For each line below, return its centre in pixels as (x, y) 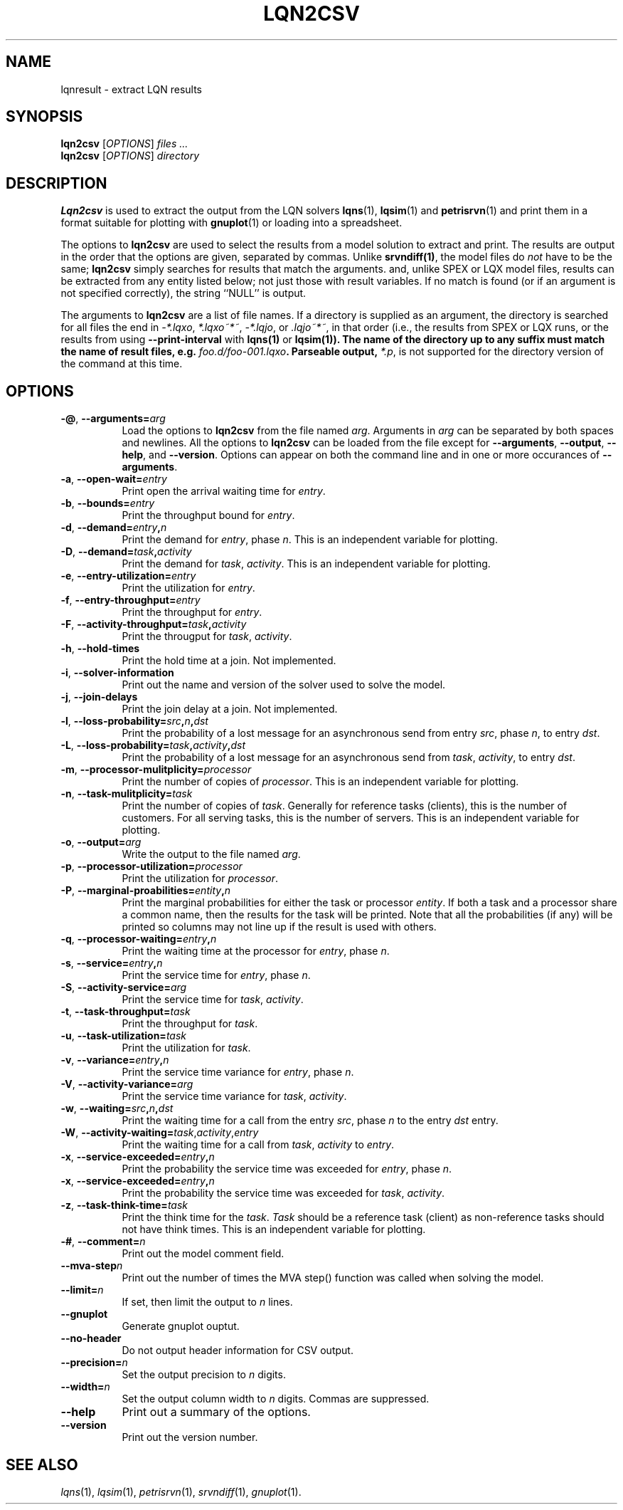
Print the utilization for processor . (200, 879)
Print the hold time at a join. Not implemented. (229, 661)
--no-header (91, 1338)
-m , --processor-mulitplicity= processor (156, 770)
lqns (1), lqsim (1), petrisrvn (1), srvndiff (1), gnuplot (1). (181, 1491)
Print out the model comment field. (203, 1254)
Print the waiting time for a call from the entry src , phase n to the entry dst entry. (310, 1121)
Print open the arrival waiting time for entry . (224, 491)
